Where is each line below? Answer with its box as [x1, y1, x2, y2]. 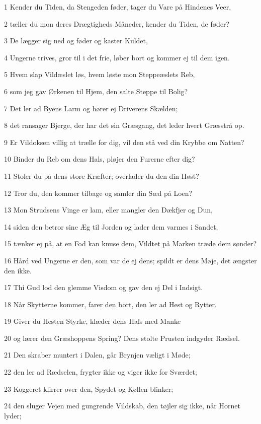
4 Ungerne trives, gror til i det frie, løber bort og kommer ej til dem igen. [4, 52, 230, 62]
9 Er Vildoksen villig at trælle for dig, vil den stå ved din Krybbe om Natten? [4, 136, 244, 147]
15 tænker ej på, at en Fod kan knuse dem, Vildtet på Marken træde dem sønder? [4, 238, 257, 249]
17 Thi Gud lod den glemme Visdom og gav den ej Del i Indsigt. [4, 282, 203, 293]
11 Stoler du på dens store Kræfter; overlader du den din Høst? [4, 170, 199, 181]
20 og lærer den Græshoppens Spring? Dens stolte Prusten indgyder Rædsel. [4, 332, 240, 343]
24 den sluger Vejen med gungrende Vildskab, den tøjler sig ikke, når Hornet [4, 400, 240, 411]
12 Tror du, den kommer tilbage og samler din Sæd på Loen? [4, 187, 193, 198]
